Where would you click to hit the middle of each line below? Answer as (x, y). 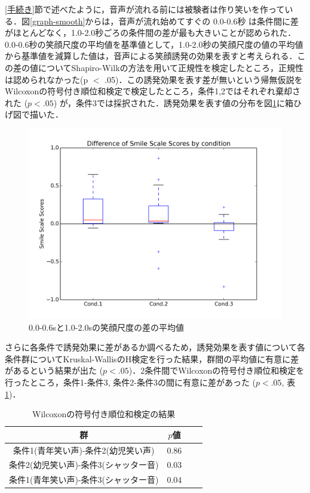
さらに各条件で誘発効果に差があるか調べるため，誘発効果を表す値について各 (155, 347)
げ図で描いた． (34, 114)
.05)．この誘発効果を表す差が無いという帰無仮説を (204, 79)
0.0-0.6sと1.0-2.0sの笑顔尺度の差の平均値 (106, 327)
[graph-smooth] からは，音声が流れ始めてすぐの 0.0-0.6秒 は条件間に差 (165, 21)
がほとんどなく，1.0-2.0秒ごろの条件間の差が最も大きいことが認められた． (151, 33)
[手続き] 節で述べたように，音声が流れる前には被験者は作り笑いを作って (145, 9)
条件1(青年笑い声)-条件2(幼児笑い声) (84, 450)
